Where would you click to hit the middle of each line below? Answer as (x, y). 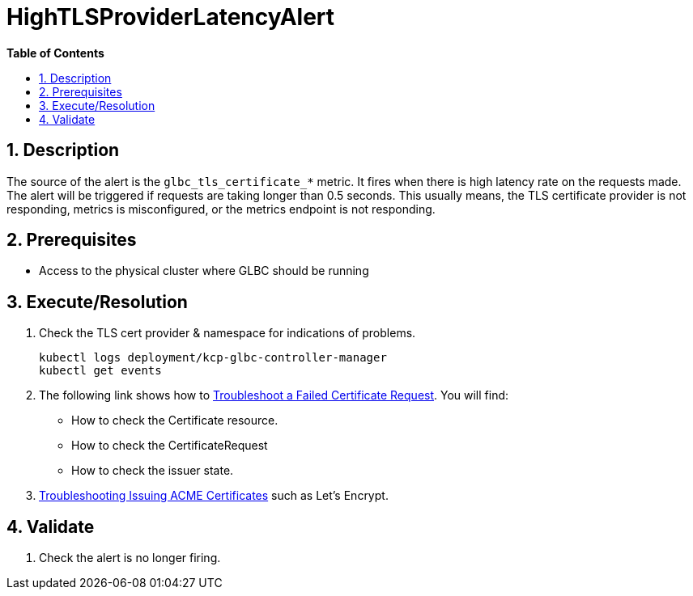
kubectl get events (100, 371)
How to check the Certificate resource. (175, 421)
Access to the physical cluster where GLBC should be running (204, 271)
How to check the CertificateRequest (170, 446)
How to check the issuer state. (153, 471)
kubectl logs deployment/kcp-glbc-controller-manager (213, 358)
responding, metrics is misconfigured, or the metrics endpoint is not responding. (221, 209)
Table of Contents (55, 53)
